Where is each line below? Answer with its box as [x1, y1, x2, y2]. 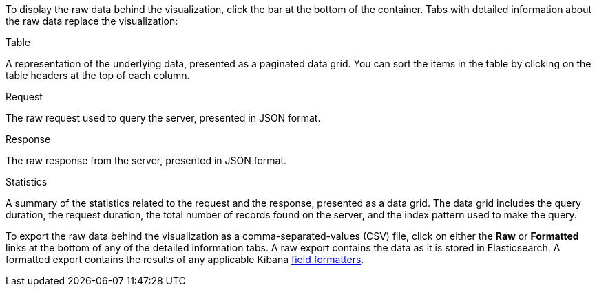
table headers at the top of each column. [6, 69, 190, 81]
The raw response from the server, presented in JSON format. [6, 155, 287, 166]
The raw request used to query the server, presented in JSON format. [6, 112, 321, 124]
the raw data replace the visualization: [6, 15, 178, 27]
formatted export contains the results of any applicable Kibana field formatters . [6, 254, 364, 265]
